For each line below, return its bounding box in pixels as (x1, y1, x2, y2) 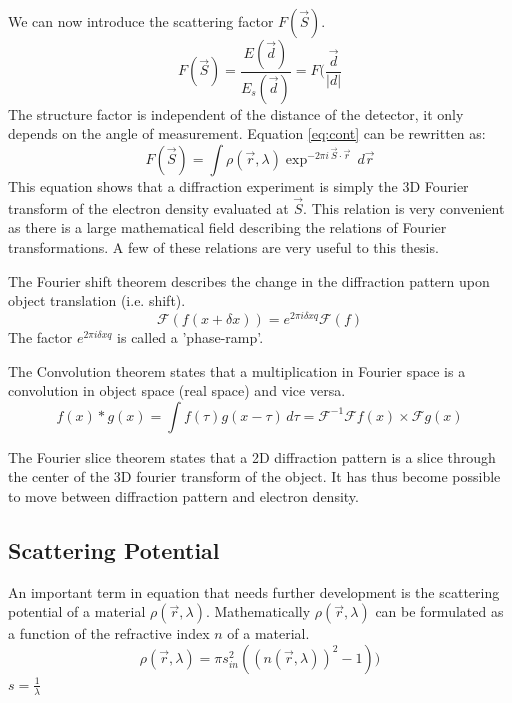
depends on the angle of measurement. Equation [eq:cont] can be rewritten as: (8, 123, 486, 144)
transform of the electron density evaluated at (8, 197, 289, 218)
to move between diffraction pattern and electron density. (8, 485, 359, 506)
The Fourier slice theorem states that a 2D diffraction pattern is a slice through (8, 446, 496, 467)
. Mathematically (205, 601, 311, 622)
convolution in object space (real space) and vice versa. (8, 380, 346, 401)
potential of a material (8, 601, 146, 622)
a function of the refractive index (8, 623, 210, 644)
